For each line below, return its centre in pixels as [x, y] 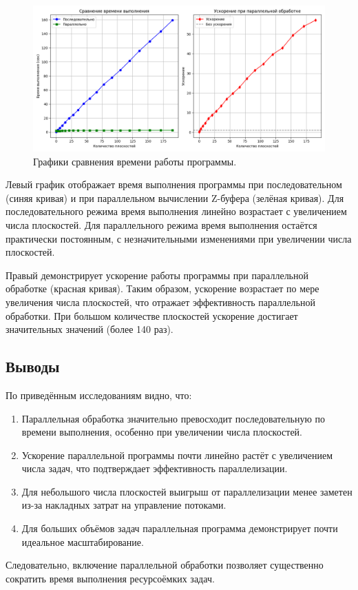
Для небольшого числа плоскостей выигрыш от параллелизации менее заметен [187, 491]
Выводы [33, 366]
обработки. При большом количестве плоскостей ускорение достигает [152, 315]
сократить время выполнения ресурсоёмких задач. [110, 578]
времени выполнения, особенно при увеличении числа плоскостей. [162, 432]
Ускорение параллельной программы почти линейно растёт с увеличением [177, 455]
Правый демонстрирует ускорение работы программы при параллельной [157, 275]
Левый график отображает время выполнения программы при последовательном [174, 184]
